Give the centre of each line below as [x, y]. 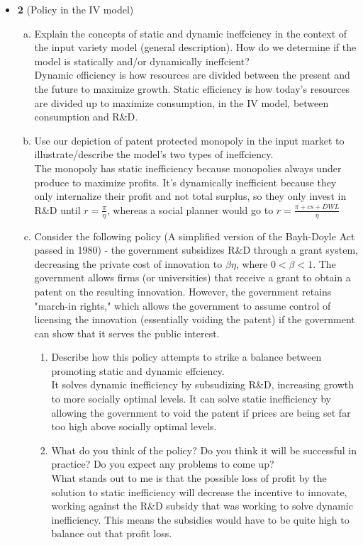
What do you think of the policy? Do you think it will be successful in [204, 450]
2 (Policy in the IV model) [76, 9]
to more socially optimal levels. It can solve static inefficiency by [191, 399]
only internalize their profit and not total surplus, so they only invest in [190, 196]
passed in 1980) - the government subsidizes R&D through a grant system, [196, 250]
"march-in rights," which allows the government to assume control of [183, 305]
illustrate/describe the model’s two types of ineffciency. [154, 154]
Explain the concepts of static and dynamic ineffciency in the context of [191, 33]
